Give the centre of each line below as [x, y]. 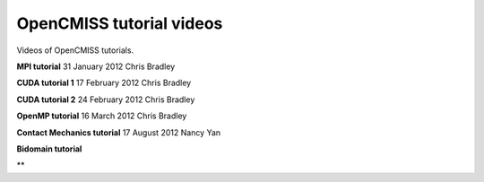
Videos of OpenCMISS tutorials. [75, 50]
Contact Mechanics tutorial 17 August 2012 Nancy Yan [119, 132]
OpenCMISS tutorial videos [120, 23]
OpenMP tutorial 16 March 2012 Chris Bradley [102, 116]
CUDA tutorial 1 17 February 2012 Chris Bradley [104, 83]
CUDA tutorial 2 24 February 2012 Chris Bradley [106, 100]
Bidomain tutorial [49, 149]
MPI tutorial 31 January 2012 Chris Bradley [96, 66]
